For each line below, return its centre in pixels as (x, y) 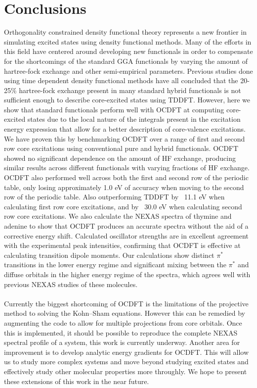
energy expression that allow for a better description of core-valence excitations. (125, 129)
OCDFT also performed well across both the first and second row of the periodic (126, 177)
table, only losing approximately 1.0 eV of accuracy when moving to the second (124, 187)
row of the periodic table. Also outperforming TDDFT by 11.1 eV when (114, 197)
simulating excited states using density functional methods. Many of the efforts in (128, 41)
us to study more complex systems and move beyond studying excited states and (126, 362)
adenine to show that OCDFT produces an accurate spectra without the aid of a (126, 226)
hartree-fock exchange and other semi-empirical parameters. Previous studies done (128, 71)
